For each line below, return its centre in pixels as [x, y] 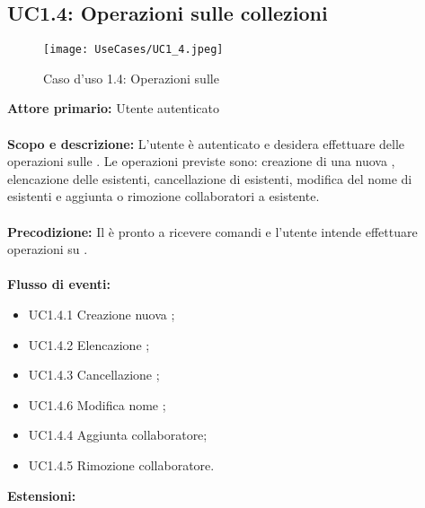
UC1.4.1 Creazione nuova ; [102, 314]
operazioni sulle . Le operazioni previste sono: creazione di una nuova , [201, 161]
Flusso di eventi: [59, 284]
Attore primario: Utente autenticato [113, 108]
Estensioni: [42, 495]
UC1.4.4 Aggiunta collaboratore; [118, 435]
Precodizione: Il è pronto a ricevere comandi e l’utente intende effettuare [212, 231]
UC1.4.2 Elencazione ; [89, 344]
